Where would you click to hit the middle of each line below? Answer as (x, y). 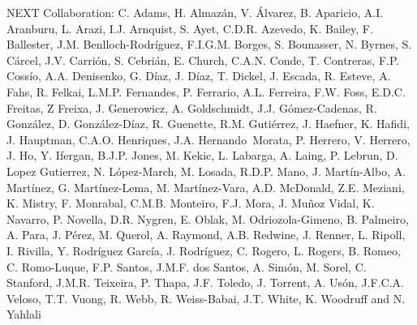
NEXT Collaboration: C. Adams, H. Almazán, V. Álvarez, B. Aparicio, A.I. (195, 12)
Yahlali (24, 314)
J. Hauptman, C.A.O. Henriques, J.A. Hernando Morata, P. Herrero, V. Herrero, (208, 139)
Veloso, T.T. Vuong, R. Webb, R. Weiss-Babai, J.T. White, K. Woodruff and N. (206, 298)
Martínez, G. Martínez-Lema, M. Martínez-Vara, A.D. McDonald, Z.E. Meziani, (206, 187)
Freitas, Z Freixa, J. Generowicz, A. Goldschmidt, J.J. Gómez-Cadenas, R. (192, 107)
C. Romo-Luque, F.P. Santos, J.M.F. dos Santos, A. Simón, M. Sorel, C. (187, 266)
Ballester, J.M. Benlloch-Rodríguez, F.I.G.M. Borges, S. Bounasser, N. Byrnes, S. (209, 44)
